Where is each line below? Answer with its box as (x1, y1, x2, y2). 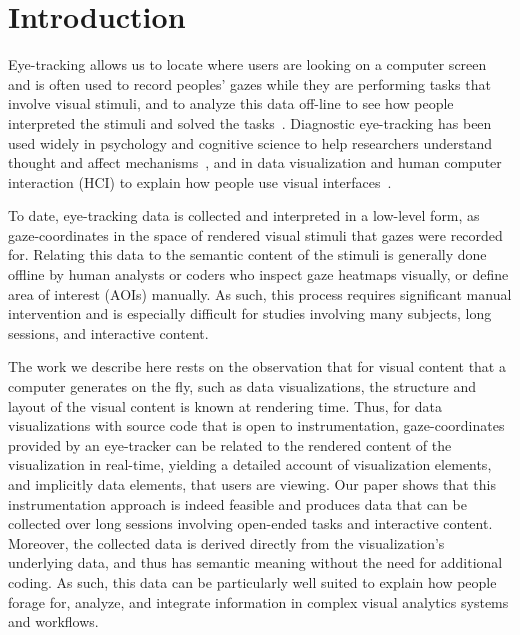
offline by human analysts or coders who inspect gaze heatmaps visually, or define (8, 264, 509, 285)
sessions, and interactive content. (8, 322, 209, 343)
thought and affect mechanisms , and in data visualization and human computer (8, 152, 502, 173)
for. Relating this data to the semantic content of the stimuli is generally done (8, 244, 487, 265)
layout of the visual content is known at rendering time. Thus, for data (8, 395, 442, 416)
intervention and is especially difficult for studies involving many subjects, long (8, 303, 492, 324)
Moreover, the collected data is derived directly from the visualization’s (8, 532, 445, 553)
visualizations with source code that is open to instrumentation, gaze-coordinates (8, 415, 505, 436)
